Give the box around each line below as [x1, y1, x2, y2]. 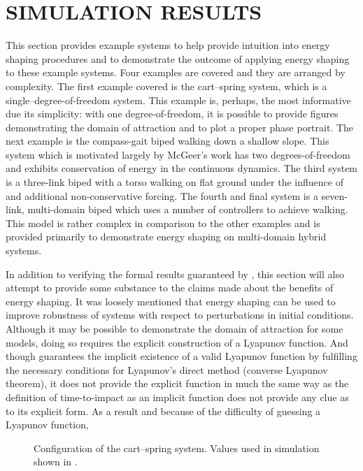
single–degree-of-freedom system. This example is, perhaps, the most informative [6, 92, 351, 107]
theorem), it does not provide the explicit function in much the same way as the [6, 376, 349, 391]
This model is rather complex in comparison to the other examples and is [6, 215, 320, 230]
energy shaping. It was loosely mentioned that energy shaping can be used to [6, 294, 336, 308]
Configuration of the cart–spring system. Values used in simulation [34, 440, 320, 455]
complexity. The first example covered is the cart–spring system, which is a [6, 78, 327, 93]
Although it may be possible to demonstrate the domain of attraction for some [6, 321, 343, 335]
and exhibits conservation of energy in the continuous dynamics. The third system [6, 161, 358, 175]
